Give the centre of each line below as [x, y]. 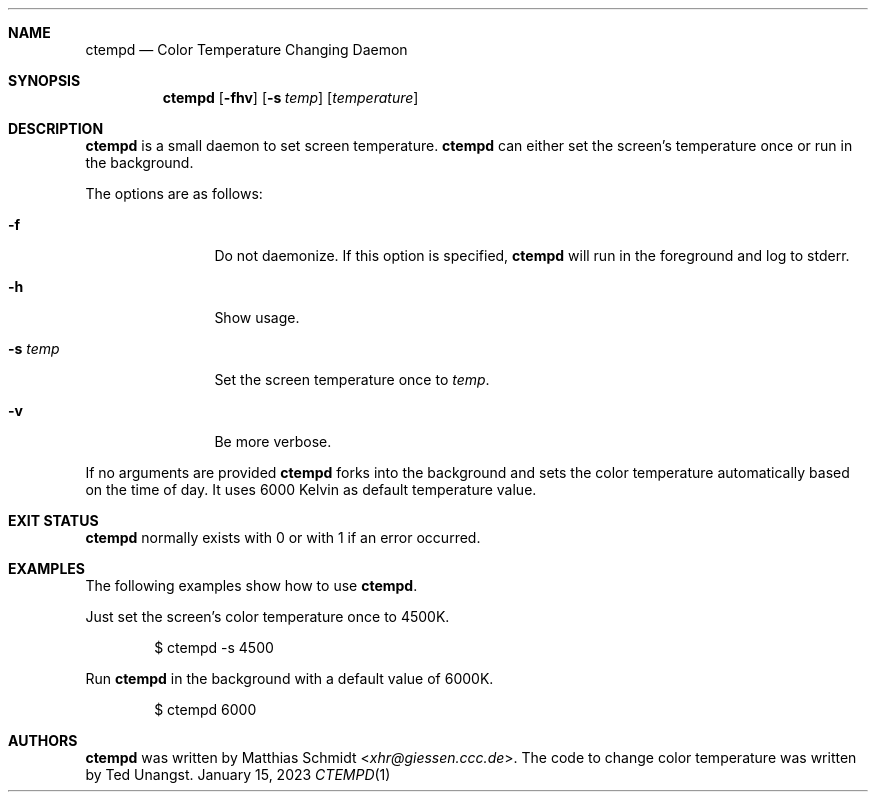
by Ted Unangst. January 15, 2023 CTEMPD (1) [238, 774]
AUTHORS [43, 740]
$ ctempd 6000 [205, 709]
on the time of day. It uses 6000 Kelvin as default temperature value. [311, 489]
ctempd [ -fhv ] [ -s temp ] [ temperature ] [290, 97]
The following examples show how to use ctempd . [251, 585]
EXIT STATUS [53, 520]
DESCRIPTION [56, 128]
